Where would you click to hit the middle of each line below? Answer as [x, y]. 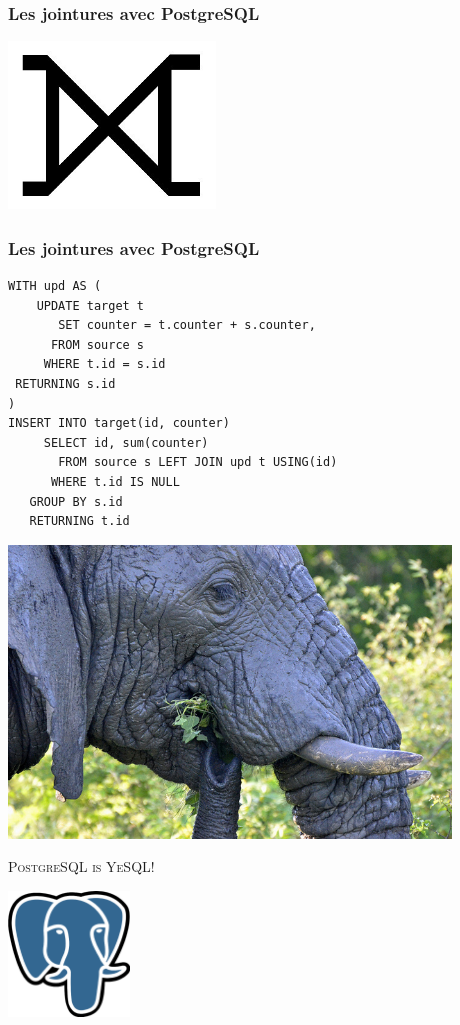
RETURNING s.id [65, 384]
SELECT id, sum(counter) [126, 442]
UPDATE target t [90, 305]
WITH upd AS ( [55, 286]
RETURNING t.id [79, 521]
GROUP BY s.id [76, 501]
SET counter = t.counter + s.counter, [187, 325]
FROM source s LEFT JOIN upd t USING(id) [198, 462]
